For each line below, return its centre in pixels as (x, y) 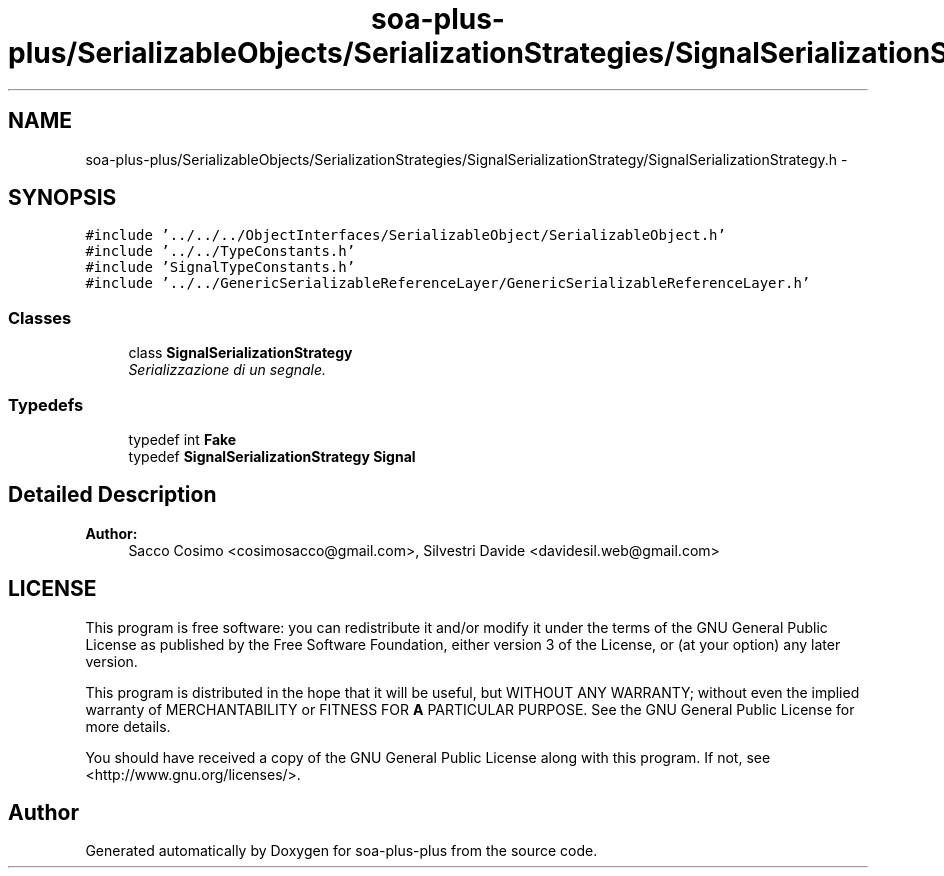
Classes (40, 317)
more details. (128, 726)
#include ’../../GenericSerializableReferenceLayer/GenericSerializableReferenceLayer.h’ (448, 283)
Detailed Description (112, 495)
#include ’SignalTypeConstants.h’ (220, 267)
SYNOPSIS (62, 198)
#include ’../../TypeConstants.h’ (220, 251)
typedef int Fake (182, 439)
